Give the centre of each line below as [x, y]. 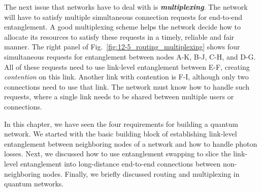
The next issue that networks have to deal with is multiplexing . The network [126, 7]
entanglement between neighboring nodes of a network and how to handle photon [131, 143]
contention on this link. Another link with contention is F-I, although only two [126, 77]
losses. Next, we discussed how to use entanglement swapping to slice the [118, 154]
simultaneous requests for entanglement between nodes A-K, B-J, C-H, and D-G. [130, 56]
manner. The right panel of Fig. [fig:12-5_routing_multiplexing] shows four [122, 47]
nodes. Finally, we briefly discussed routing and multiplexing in [141, 173]
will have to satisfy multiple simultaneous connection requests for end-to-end [123, 17]
